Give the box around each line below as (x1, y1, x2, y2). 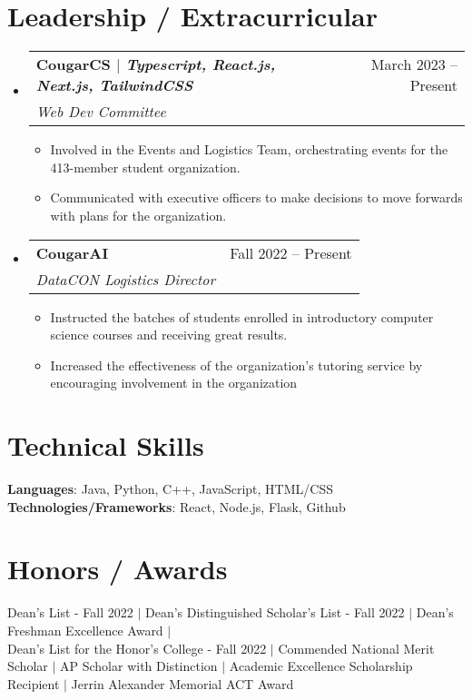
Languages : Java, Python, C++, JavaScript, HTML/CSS (7, 479, 333, 498)
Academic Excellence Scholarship (229, 656, 413, 675)
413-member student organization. (50, 157, 241, 176)
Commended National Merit (278, 638, 435, 657)
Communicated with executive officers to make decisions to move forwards (50, 188, 463, 207)
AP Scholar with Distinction (60, 656, 218, 675)
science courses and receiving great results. (50, 325, 288, 344)
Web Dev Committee (35, 101, 166, 123)
